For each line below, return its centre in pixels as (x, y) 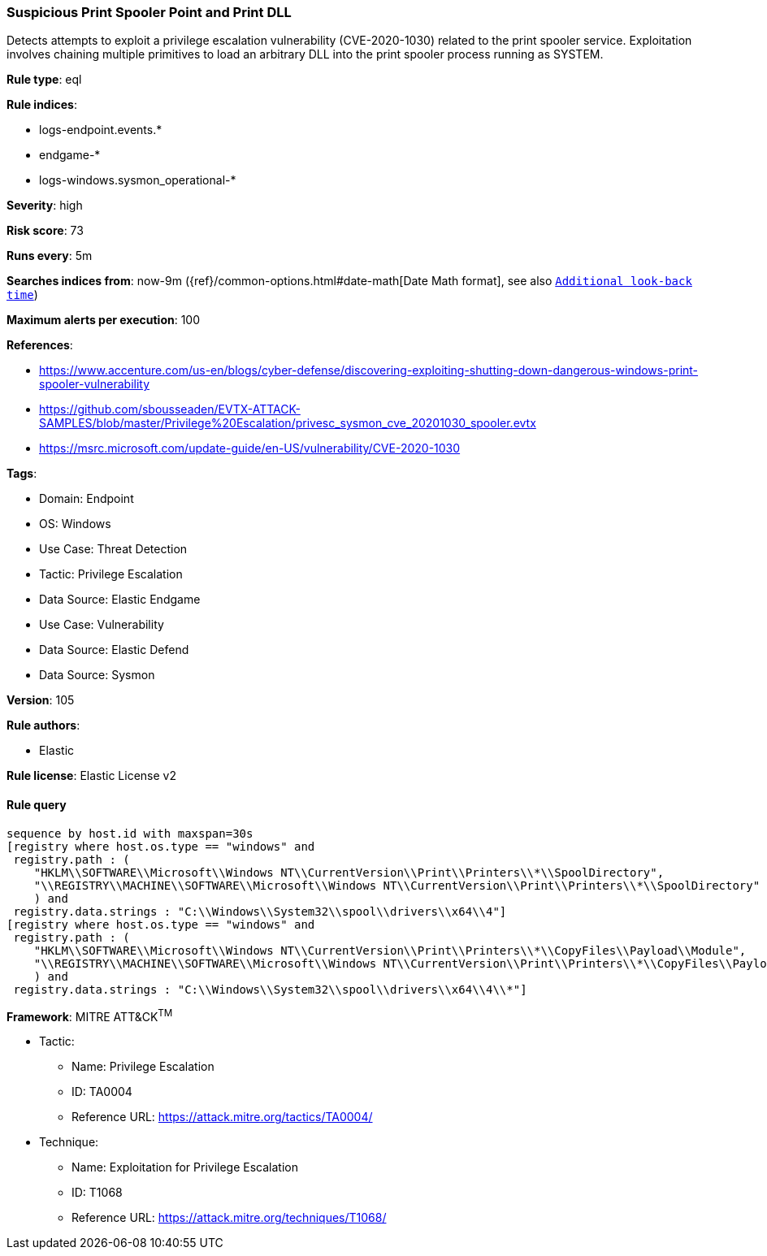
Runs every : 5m (50, 256)
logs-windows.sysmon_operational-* (138, 180)
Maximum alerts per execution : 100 (104, 320)
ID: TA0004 (102, 1092)
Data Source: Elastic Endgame (120, 600)
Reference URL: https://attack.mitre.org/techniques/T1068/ (229, 1218)
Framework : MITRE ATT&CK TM (90, 1015)
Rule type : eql (44, 80)
